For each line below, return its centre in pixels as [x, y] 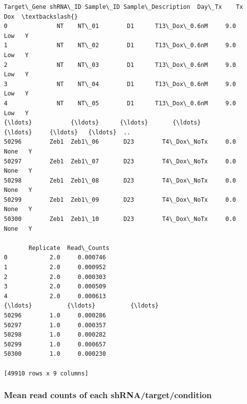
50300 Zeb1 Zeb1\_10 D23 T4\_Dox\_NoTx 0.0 [120, 219]
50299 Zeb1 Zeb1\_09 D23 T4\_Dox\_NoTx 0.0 [120, 200]
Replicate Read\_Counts [69, 248]
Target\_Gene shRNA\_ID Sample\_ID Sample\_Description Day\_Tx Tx [123, 7]
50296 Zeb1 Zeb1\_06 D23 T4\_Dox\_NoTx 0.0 [120, 142]
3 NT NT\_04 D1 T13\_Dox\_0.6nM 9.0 [120, 84]
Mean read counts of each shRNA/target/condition [108, 395]
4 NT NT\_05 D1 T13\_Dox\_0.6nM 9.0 [120, 103]
